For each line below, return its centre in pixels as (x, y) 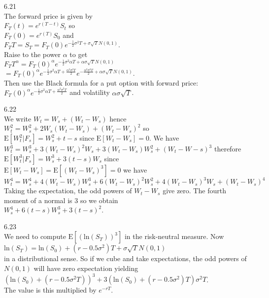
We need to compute (35, 236)
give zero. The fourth (194, 191)
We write (18, 118)
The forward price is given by (48, 15)
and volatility (90, 92)
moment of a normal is (38, 200)
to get (79, 54)
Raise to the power (33, 54)
